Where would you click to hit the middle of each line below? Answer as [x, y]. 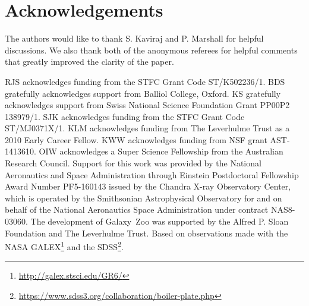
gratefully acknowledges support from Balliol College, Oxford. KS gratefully [143, 93]
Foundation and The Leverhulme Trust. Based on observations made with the [146, 233]
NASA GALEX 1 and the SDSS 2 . [64, 246]
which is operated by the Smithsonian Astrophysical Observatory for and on [144, 198]
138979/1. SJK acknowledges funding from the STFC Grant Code [125, 116]
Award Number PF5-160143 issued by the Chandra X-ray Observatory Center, [148, 186]
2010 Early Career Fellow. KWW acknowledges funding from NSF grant [136, 139]
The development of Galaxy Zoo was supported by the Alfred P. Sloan [160, 221]
